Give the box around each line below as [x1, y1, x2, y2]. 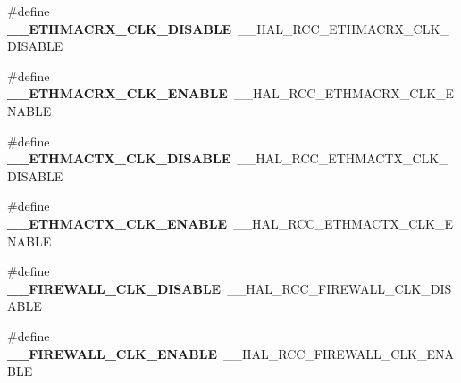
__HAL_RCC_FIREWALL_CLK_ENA [222, 344, 455, 362]
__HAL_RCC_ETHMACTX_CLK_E [233, 213, 454, 232]
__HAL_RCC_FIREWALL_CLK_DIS [227, 279, 452, 297]
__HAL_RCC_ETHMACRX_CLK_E [233, 84, 455, 103]
